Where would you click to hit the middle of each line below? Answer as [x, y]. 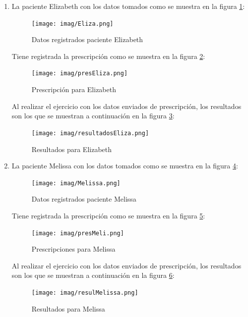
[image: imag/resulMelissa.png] [85, 293]
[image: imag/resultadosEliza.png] [90, 133]
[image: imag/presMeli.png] [78, 233]
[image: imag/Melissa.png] [76, 183]
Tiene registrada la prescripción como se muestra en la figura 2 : [108, 56]
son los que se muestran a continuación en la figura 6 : [93, 275]
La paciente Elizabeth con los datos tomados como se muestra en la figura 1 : [128, 6]
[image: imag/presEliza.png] [80, 74]
